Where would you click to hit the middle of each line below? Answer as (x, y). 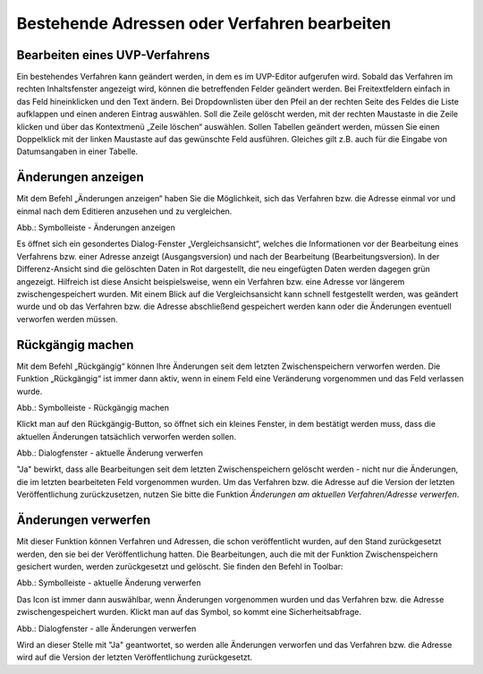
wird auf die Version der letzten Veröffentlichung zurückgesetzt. (135, 657)
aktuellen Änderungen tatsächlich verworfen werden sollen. (127, 436)
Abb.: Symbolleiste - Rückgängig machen (93, 407)
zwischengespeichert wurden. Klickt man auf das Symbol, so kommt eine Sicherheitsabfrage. (189, 612)
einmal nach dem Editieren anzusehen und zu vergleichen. (124, 211)
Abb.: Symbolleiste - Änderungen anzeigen (96, 227)
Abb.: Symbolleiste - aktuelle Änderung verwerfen (109, 583)
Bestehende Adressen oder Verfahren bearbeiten (204, 23)
